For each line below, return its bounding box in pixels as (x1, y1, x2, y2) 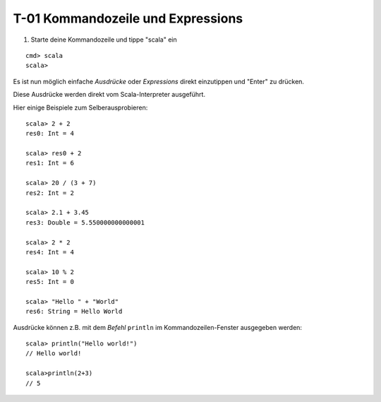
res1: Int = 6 (25, 159, 74, 167)
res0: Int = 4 (25, 129, 74, 138)
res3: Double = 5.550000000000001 (25, 218, 145, 226)
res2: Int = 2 (25, 189, 74, 197)
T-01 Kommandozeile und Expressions (13, 11, 243, 26)
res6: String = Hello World (25, 307, 123, 316)
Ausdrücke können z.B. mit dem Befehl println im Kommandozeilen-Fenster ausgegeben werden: (13, 323, 303, 331)
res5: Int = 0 (25, 278, 74, 286)
